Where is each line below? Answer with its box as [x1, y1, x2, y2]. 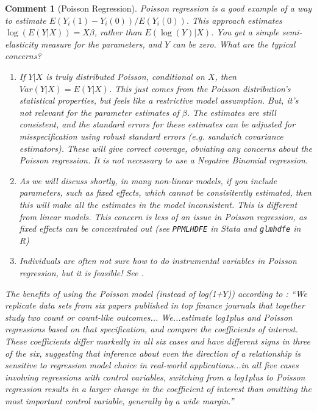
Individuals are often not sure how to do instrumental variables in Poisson [19, 254, 297, 267]
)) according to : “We [227, 287, 307, 299]
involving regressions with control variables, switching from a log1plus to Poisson [5, 370, 305, 383]
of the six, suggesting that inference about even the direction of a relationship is [5, 346, 301, 359]
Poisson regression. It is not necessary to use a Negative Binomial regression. [19, 154, 308, 166]
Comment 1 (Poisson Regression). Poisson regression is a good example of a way [5, 2, 312, 14]
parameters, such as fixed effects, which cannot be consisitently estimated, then [19, 186, 312, 199]
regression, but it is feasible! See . [19, 266, 144, 279]
